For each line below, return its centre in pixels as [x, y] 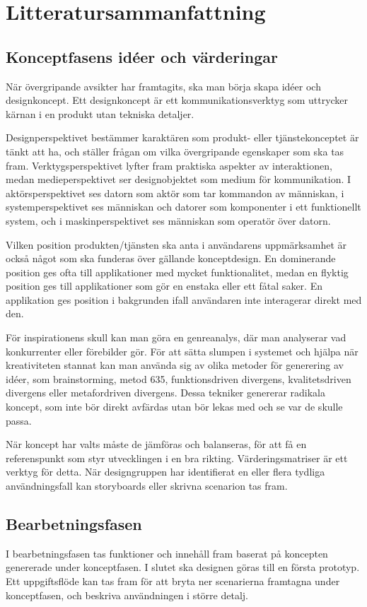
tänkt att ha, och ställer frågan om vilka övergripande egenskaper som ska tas [175, 151]
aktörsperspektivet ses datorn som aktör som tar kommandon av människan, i [175, 193]
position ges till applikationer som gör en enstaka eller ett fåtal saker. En [164, 286]
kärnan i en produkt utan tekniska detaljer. [100, 113]
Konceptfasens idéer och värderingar [142, 56]
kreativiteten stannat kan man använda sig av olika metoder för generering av [175, 365]
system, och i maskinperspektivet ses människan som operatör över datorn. [168, 220]
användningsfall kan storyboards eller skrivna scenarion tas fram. [147, 486]
